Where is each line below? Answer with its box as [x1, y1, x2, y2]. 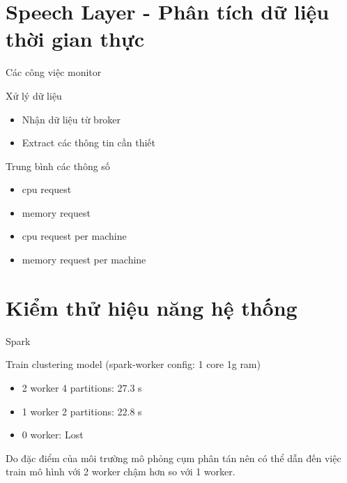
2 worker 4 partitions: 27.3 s [22, 380, 142, 394]
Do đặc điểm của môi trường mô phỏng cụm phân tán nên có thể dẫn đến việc [6, 450, 341, 465]
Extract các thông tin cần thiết [22, 135, 155, 150]
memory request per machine [22, 252, 146, 267]
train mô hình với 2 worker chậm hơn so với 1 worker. [6, 464, 236, 479]
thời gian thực [6, 24, 144, 53]
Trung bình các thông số [6, 158, 110, 173]
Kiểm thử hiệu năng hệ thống [6, 293, 298, 321]
